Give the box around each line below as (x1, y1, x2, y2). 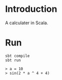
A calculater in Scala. (5, 20, 49, 26)
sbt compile (5, 53, 30, 58)
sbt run (5, 58, 21, 63)
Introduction (5, 3, 58, 15)
